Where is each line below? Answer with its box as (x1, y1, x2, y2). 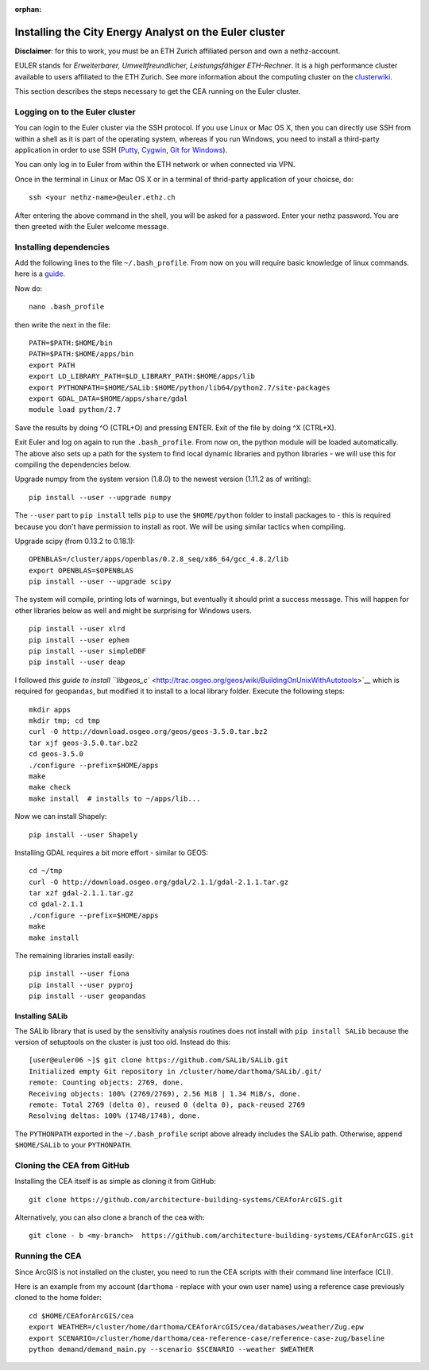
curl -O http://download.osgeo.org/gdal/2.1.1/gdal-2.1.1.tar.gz (29, 877, 289, 887)
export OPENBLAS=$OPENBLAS (29, 565, 134, 575)
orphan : (14, 5, 42, 14)
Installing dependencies (14, 241, 110, 252)
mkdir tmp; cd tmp (29, 716, 101, 725)
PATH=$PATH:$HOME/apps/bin (29, 350, 134, 359)
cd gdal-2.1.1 (29, 899, 83, 909)
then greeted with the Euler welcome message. (14, 221, 169, 231)
